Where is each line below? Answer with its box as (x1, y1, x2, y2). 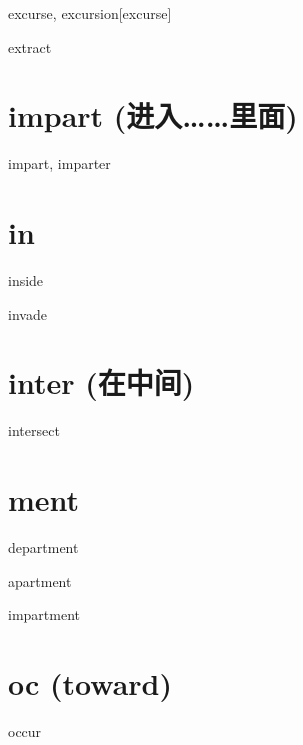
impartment (8, 604, 80, 625)
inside (8, 270, 44, 291)
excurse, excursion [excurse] (8, 3, 172, 23)
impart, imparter (8, 153, 111, 174)
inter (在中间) (8, 362, 195, 403)
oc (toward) (8, 663, 172, 704)
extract (8, 36, 52, 57)
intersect (8, 420, 60, 441)
